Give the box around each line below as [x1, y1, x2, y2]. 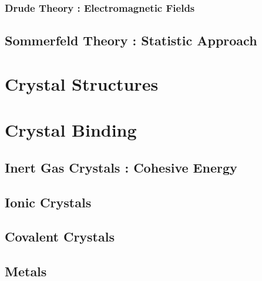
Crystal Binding [5, 118, 137, 142]
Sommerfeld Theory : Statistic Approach [5, 31, 257, 49]
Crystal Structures [5, 71, 159, 95]
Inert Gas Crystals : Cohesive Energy [5, 158, 237, 176]
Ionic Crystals [5, 193, 92, 211]
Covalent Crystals [5, 227, 115, 246]
